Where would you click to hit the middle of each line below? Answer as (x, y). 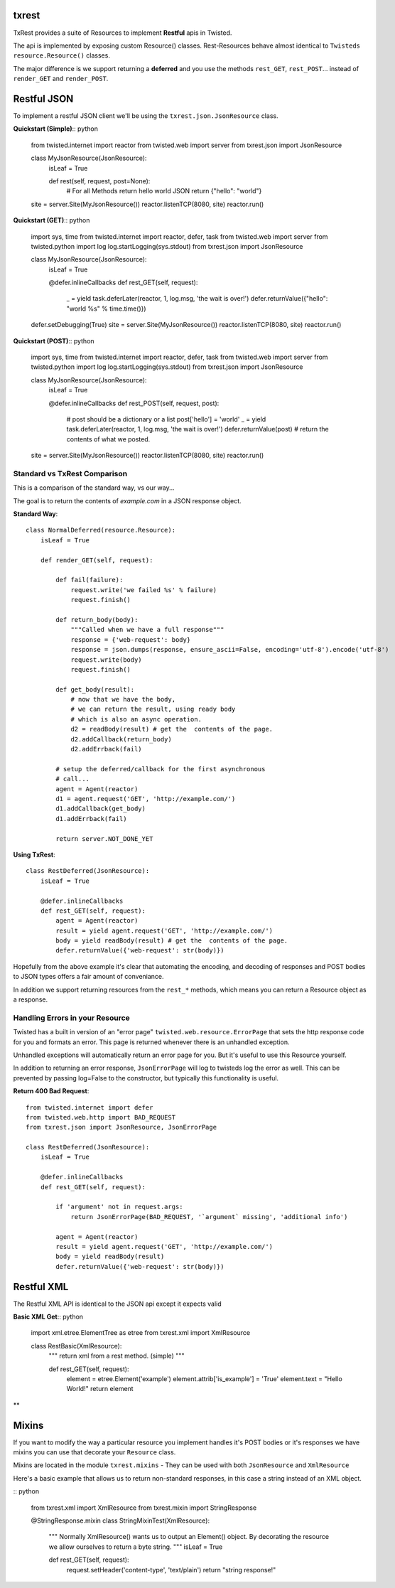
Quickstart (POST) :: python (54, 340)
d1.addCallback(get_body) (101, 809)
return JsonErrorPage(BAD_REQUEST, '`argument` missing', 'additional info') (209, 1217)
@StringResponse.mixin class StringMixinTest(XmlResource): (120, 1520)
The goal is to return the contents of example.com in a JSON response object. (127, 500)
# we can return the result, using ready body (153, 709)
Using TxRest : (34, 854)
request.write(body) (106, 660)
